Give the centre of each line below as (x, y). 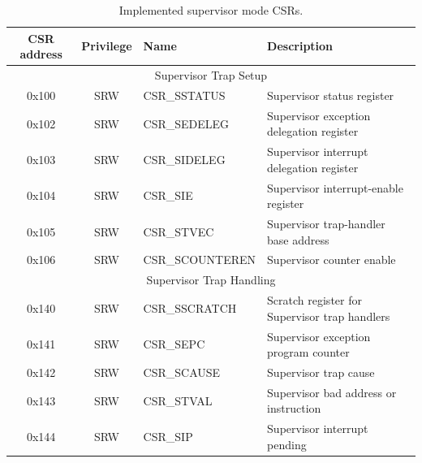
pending (287, 444)
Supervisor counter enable (332, 260)
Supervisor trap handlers (329, 316)
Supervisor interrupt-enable (335, 187)
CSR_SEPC (174, 344)
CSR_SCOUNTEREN (200, 260)
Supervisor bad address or (332, 392)
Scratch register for (314, 300)
